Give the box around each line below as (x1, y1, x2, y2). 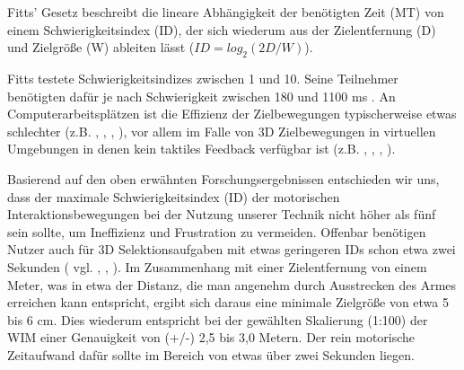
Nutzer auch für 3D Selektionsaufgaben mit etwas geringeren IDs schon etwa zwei (7, 240, 456, 259)
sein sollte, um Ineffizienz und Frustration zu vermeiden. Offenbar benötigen (7, 222, 426, 241)
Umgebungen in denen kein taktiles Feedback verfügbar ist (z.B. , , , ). (7, 139, 396, 158)
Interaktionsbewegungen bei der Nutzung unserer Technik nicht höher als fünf (7, 205, 436, 224)
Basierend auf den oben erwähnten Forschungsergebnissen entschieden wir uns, (7, 169, 440, 188)
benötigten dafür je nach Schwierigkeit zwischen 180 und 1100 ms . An (7, 86, 396, 105)
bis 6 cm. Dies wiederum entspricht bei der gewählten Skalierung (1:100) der (7, 310, 428, 329)
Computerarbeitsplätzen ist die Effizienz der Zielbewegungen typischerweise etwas (7, 104, 457, 123)
